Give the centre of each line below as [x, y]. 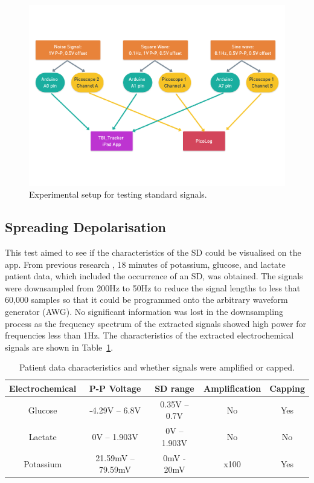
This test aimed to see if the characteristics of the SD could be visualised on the [153, 252]
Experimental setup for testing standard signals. [118, 194]
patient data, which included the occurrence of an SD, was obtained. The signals [154, 276]
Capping [287, 388]
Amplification [232, 388]
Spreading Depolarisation [85, 227]
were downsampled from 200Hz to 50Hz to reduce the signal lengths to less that [153, 287]
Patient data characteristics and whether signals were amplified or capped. [157, 367]
